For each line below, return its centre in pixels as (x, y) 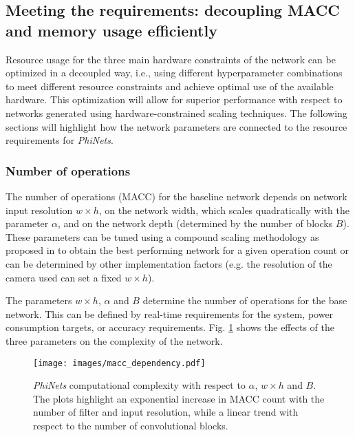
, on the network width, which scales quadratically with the (224, 210)
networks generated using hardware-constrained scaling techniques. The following (176, 113)
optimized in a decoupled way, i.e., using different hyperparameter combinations (174, 73)
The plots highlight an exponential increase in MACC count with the (179, 398)
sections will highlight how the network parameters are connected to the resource (176, 126)
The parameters (39, 300)
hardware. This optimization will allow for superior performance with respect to (174, 99)
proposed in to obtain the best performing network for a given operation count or (177, 250)
